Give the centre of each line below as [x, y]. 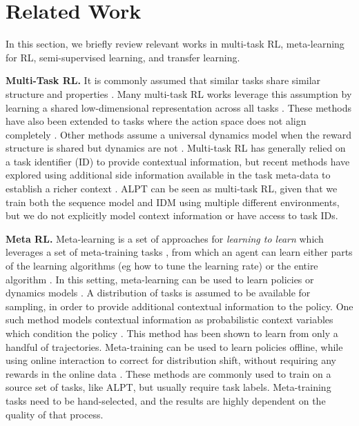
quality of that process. [55, 414]
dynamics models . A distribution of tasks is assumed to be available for [158, 293]
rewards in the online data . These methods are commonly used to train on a [168, 373]
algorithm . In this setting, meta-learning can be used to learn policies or [160, 279]
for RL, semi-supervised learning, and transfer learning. [123, 57]
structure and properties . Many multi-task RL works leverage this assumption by [179, 93]
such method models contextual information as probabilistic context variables [169, 319]
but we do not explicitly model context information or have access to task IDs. [172, 215]
